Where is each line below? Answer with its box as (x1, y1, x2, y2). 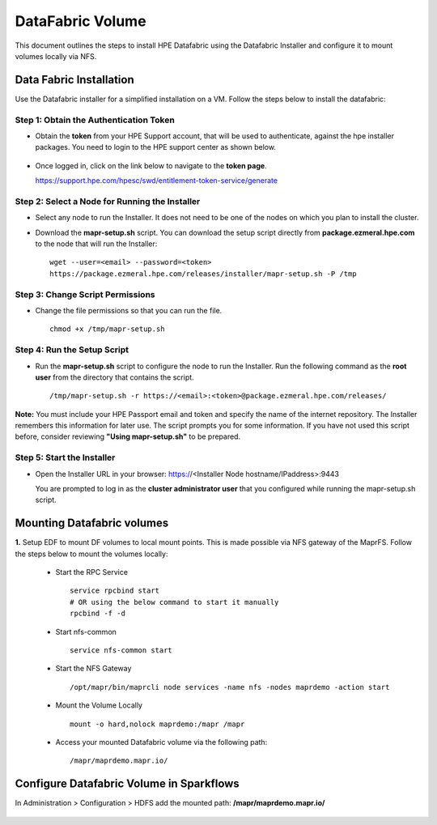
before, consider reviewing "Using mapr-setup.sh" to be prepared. (15, 432, 241, 441)
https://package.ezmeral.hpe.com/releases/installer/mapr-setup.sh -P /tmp (49, 269, 357, 279)
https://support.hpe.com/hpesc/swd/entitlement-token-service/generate (35, 176, 278, 185)
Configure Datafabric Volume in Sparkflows (15, 777, 240, 791)
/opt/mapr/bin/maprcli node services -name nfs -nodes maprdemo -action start (70, 683, 390, 691)
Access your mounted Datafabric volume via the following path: (55, 738, 268, 746)
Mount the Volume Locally (55, 700, 143, 710)
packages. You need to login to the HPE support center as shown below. (35, 142, 277, 152)
